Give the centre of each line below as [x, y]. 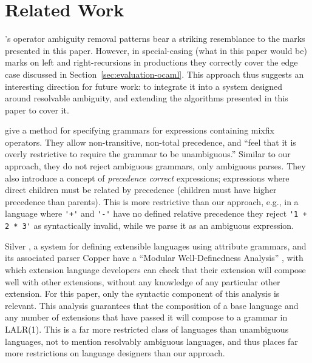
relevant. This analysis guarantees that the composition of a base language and [152, 305]
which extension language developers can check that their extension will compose [155, 269]
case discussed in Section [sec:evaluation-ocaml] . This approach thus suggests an [154, 74]
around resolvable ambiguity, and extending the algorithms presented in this [147, 98]
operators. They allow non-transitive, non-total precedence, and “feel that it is [151, 142]
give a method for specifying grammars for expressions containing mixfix [140, 130]
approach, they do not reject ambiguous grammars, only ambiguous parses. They [155, 166]
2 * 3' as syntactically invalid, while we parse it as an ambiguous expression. [149, 226]
